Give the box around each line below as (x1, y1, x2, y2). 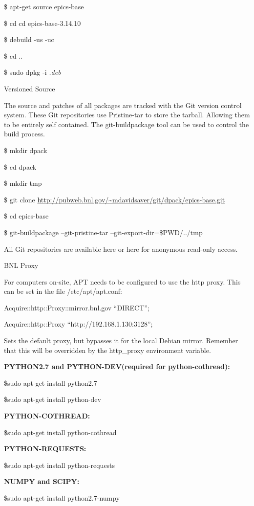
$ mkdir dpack (4, 145, 47, 155)
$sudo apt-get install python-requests (4, 460, 115, 470)
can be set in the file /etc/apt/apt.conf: (4, 286, 122, 296)
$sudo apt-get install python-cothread (4, 427, 117, 437)
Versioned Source (4, 83, 55, 93)
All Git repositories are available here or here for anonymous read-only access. (4, 243, 238, 254)
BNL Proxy (4, 260, 39, 270)
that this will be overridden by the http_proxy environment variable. (4, 345, 211, 355)
